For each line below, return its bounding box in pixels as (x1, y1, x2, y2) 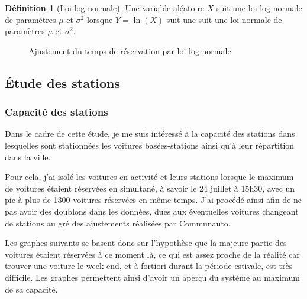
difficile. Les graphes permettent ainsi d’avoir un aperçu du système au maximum (5, 271, 300, 283)
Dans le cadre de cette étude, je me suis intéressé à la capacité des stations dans (5, 127, 295, 140)
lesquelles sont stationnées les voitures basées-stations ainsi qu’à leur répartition (5, 139, 295, 151)
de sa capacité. (5, 282, 58, 295)
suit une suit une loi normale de (166, 13, 282, 25)
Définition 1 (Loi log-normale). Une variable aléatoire (5, 2, 205, 14)
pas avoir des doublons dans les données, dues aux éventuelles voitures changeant (5, 205, 299, 217)
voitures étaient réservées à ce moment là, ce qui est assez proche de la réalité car (5, 248, 300, 260)
